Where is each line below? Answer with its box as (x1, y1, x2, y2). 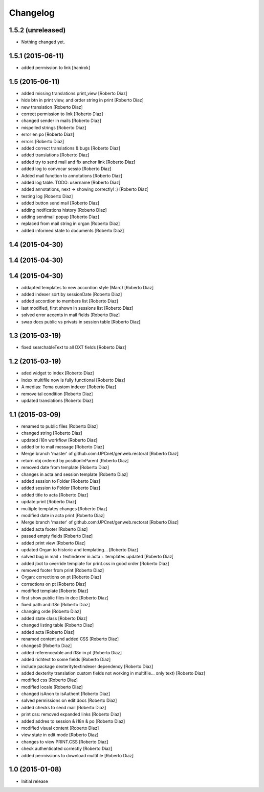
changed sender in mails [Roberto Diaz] (21, 118, 101, 124)
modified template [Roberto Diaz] (21, 588, 88, 594)
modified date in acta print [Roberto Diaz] (21, 512, 105, 518)
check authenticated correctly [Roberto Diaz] (21, 745, 112, 752)
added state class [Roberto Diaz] (21, 615, 88, 621)
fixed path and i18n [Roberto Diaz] (21, 602, 90, 608)
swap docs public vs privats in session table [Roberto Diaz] (21, 319, 141, 324)
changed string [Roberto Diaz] (21, 430, 83, 436)
